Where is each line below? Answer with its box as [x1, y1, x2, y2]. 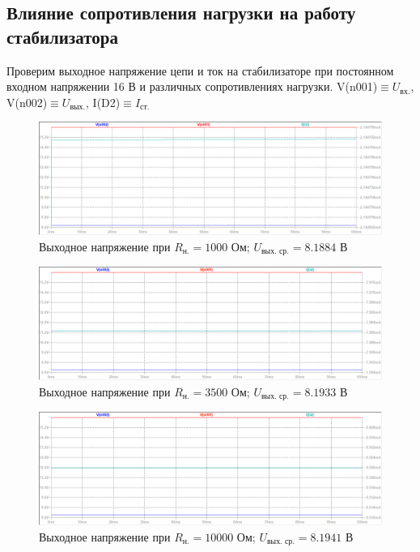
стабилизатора [6, 24, 118, 49]
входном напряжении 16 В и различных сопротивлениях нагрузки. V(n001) [6, 78, 378, 95]
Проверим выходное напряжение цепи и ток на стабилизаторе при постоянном [6, 62, 394, 79]
